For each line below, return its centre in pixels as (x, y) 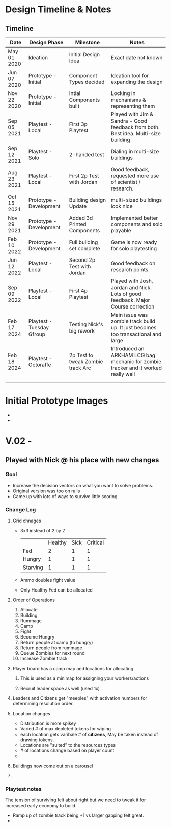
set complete (84, 249)
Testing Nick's (86, 324)
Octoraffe (40, 365)
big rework (82, 331)
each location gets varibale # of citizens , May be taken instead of (89, 735)
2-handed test (87, 155)
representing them (133, 106)
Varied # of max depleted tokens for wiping (65, 729)
